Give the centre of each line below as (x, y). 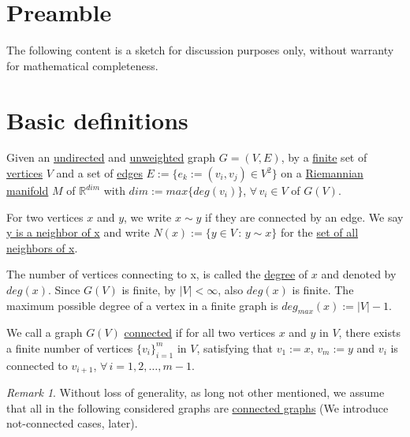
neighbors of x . (42, 247)
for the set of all (319, 232)
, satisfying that (235, 347)
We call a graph (45, 332)
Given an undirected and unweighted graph (111, 157)
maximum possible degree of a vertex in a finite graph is (142, 305)
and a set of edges (99, 173)
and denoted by (359, 274)
